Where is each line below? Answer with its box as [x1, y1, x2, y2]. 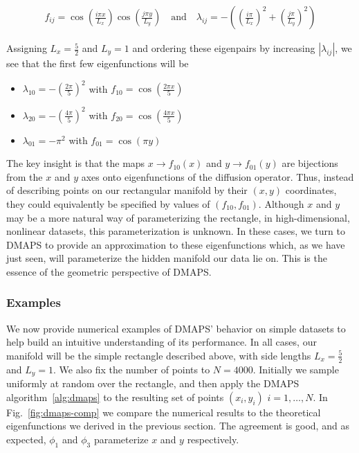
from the [6, 169, 43, 184]
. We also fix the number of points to [53, 362, 210, 376]
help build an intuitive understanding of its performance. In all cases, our [6, 335, 317, 349]
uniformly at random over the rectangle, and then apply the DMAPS [6, 376, 300, 391]
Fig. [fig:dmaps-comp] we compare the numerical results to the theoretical [6, 405, 321, 419]
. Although [258, 197, 304, 211]
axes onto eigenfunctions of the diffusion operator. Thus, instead [81, 169, 354, 184]
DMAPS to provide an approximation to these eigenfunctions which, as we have [6, 237, 345, 251]
